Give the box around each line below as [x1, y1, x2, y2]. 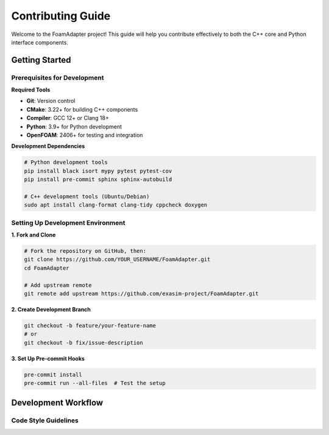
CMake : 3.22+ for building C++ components [26, 105, 138, 113]
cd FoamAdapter [24, 264, 69, 271]
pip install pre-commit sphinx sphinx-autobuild [24, 176, 172, 183]
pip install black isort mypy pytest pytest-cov [24, 168, 172, 174]
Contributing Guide [11, 9, 111, 23]
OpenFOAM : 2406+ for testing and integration [26, 132, 143, 139]
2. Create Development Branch [11, 306, 91, 313]
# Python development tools [24, 159, 108, 166]
